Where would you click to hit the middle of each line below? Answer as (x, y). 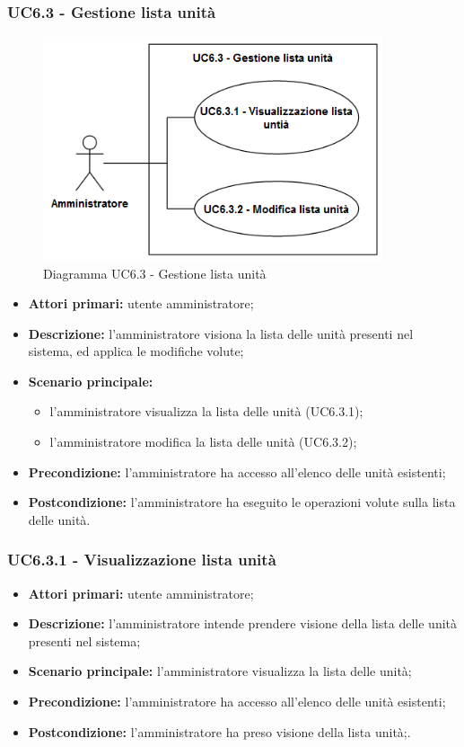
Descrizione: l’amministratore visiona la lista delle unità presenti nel (221, 333)
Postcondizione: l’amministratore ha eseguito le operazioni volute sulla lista (242, 502)
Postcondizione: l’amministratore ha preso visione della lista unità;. (219, 731)
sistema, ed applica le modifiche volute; (136, 351)
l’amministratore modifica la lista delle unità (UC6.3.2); (203, 442)
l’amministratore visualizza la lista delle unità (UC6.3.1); (206, 411)
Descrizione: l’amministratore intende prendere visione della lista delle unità (243, 623)
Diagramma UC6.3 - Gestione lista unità (155, 273)
